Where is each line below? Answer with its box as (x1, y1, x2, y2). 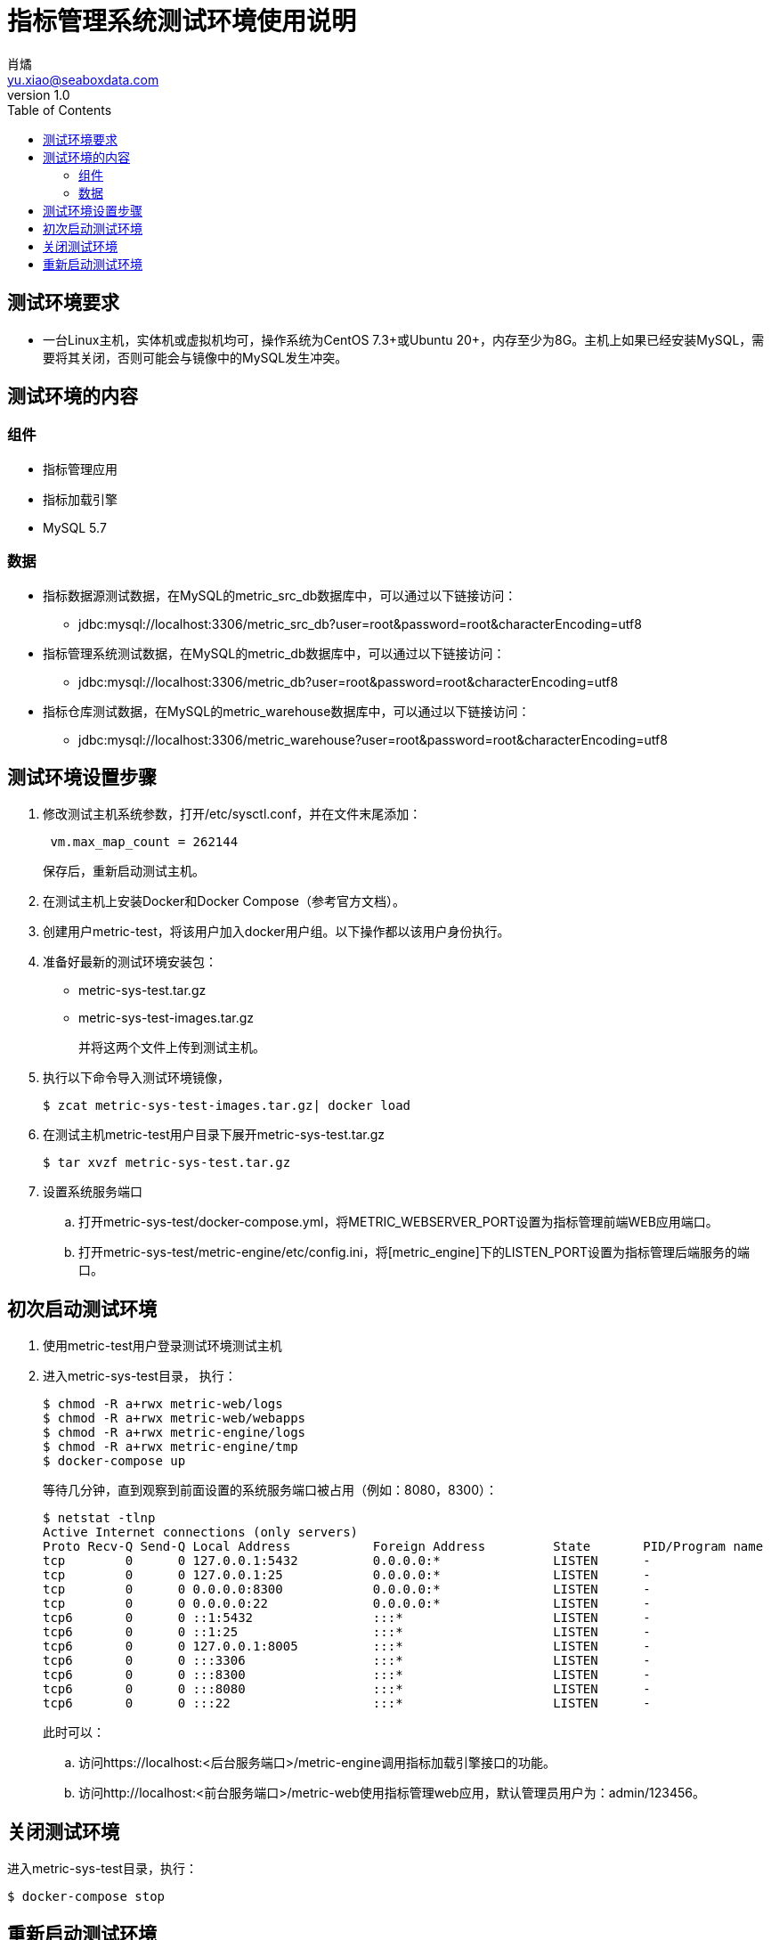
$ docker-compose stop (7, 1889, 166, 1904)
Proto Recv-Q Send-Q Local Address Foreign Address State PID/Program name (43, 1539, 764, 1554)
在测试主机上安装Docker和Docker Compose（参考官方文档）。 (43, 893, 405, 909)
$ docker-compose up (43, 1454, 186, 1469)
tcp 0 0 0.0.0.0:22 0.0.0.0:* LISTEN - (43, 1596, 651, 1611)
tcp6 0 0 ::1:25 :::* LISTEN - (43, 1625, 651, 1640)
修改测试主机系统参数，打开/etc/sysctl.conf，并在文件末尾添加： (43, 806, 422, 822)
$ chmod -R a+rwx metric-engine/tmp (43, 1439, 298, 1455)
